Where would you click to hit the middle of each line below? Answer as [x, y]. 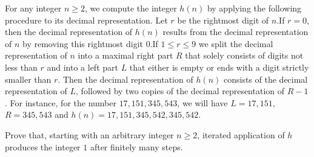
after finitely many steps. [136, 146]
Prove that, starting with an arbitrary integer [89, 134]
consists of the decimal [266, 79]
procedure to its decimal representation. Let [86, 20]
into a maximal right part [125, 55]
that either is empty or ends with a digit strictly [219, 67]
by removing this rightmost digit [83, 43]
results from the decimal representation [235, 32]
